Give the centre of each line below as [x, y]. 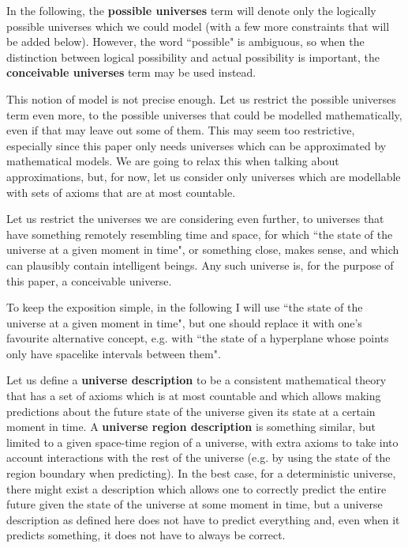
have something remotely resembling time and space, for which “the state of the [200, 234]
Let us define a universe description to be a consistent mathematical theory [197, 380]
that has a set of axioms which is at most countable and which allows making [194, 396]
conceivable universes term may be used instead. [131, 72]
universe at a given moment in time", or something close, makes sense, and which [203, 249]
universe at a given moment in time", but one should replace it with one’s [184, 322]
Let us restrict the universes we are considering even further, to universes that [195, 219]
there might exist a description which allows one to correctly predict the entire [197, 488]
